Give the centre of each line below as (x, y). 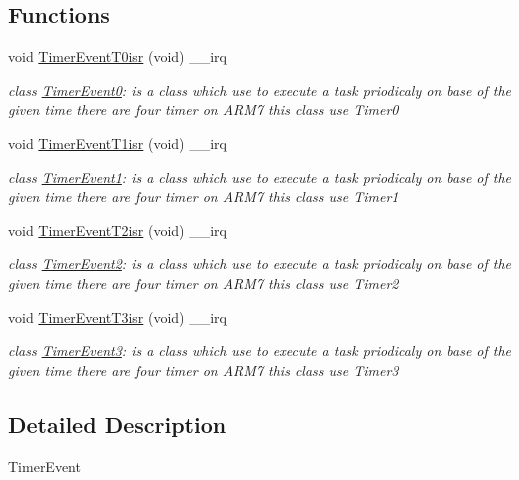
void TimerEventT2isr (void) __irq (117, 229)
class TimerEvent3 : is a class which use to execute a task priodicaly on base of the (260, 350)
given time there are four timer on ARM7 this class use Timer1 (203, 196)
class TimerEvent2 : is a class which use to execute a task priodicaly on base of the (260, 263)
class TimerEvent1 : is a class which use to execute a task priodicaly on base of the (260, 176)
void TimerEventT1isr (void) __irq (117, 142)
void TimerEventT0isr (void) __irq (117, 56)
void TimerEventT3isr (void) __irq (117, 316)
